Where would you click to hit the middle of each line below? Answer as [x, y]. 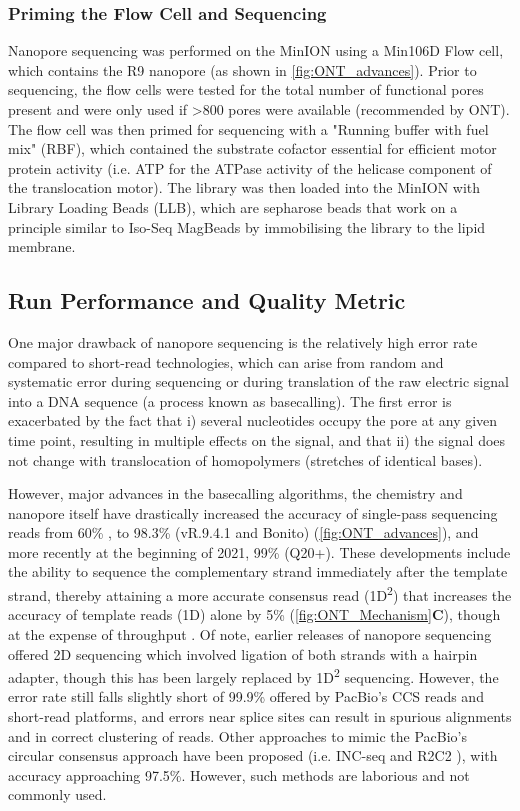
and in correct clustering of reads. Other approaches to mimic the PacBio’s [238, 735]
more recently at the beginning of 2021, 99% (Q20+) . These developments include [259, 551]
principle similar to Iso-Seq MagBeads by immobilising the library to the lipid [247, 226]
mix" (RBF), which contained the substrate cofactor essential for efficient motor [252, 148]
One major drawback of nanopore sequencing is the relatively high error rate [243, 341]
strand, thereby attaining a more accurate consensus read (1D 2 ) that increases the [260, 593]
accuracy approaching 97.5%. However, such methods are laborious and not [239, 774]
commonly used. [57, 794]
